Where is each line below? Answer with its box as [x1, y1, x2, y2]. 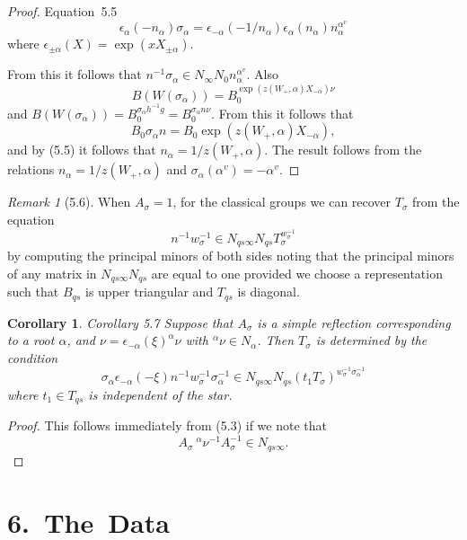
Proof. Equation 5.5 [7, 2, 118, 20]
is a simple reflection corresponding [257, 313, 451, 332]
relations [7, 160, 55, 179]
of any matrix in [7, 263, 97, 282]
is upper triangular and [84, 282, 214, 301]
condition [7, 348, 58, 367]
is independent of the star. [88, 385, 233, 403]
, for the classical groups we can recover [172, 192, 392, 211]
